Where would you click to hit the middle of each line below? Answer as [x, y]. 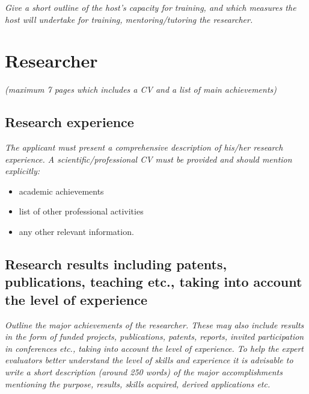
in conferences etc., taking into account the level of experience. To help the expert [154, 348]
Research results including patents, [116, 264]
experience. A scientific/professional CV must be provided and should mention [148, 159]
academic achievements [61, 191]
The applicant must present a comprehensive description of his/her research [144, 147]
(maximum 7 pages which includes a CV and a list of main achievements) [141, 89]
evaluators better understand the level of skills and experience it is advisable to [149, 360]
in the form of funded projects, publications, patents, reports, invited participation [154, 336]
